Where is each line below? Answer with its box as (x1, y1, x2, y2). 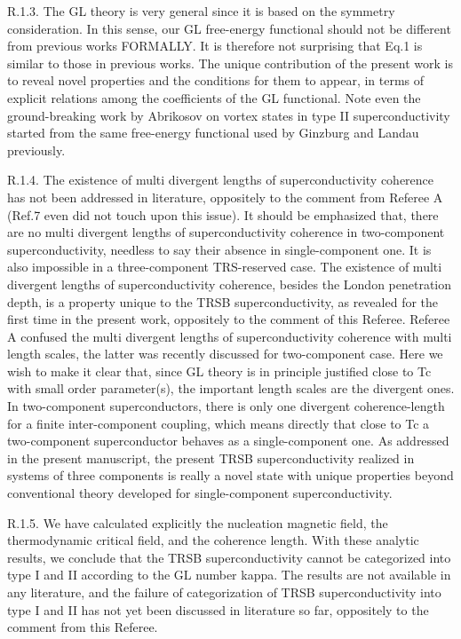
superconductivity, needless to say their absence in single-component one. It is (7, 240, 432, 258)
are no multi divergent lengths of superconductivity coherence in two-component (7, 223, 445, 241)
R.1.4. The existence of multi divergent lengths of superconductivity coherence (7, 170, 434, 189)
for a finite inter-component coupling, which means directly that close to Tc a (7, 414, 430, 432)
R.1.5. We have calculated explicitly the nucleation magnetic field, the (7, 513, 388, 532)
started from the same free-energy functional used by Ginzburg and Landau (7, 123, 419, 142)
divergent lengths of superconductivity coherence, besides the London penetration (7, 274, 452, 293)
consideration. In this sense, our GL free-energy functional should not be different (7, 19, 451, 37)
